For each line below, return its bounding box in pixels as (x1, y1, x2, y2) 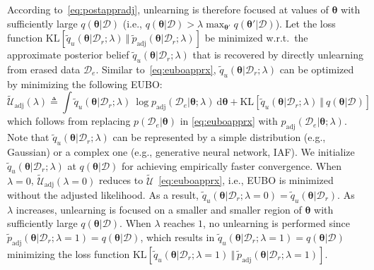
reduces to (98, 173, 144, 188)
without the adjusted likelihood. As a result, (7, 188, 199, 202)
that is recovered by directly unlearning (192, 47, 363, 62)
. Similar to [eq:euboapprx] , (95, 61, 216, 76)
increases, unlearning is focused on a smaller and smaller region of (16, 202, 302, 216)
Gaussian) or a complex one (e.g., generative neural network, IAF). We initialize (7, 144, 355, 159)
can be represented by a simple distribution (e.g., (112, 130, 326, 145)
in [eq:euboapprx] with (180, 113, 278, 128)
